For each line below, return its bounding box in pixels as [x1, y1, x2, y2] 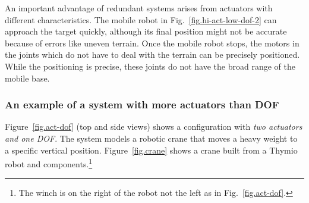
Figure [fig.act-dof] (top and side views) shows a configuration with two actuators [5, 120, 302, 133]
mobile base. [5, 71, 50, 84]
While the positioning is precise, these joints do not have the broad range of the [5, 60, 295, 72]
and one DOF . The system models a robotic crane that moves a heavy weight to [5, 132, 298, 144]
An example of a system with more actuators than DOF [5, 97, 279, 112]
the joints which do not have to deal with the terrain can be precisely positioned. [5, 48, 300, 61]
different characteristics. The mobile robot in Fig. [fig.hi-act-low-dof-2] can [5, 13, 277, 26]
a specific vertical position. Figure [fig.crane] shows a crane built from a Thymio [5, 143, 298, 156]
